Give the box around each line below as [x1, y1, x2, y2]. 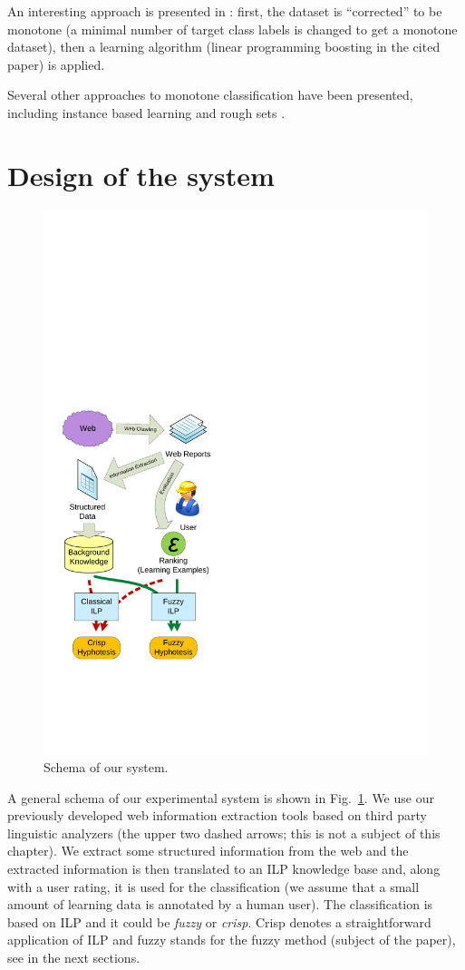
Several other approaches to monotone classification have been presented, [7, 85, 413, 104]
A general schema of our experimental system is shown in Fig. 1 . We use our [7, 788, 434, 807]
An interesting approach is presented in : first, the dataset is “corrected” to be [7, 2, 442, 20]
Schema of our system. [44, 757, 169, 776]
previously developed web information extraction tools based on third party [7, 806, 427, 825]
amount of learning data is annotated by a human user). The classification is [7, 895, 433, 914]
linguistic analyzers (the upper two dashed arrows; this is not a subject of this [7, 823, 441, 842]
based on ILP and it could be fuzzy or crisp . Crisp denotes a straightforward [7, 912, 431, 931]
